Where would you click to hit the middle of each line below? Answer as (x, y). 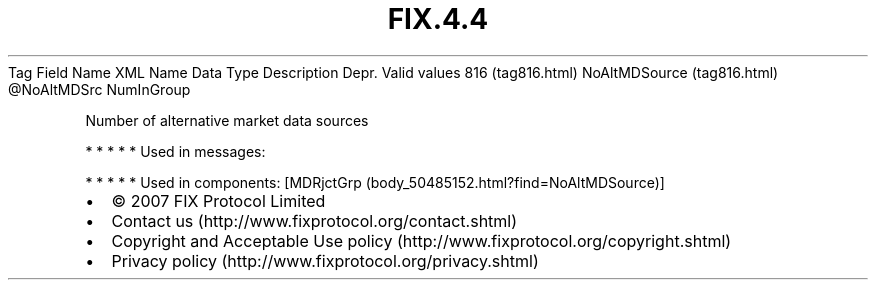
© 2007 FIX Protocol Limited (218, 200)
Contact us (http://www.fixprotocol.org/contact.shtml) (314, 220)
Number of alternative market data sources (227, 120)
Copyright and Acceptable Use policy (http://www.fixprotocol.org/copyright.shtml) (421, 240)
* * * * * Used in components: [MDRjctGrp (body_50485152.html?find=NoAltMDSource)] (375, 182)
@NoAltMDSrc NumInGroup (99, 89)
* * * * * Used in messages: (175, 151)
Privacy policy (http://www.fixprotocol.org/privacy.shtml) (325, 260)
